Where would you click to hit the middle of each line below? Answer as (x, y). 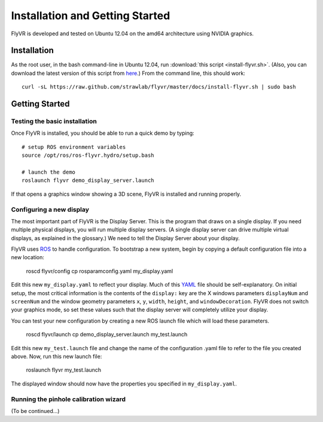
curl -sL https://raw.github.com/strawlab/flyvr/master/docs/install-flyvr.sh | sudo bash (159, 87)
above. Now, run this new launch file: (57, 356)
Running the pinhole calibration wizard (68, 399)
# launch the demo (49, 172)
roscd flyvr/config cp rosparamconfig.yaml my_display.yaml (100, 271)
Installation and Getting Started (91, 16)
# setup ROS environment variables (74, 147)
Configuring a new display (50, 210)
